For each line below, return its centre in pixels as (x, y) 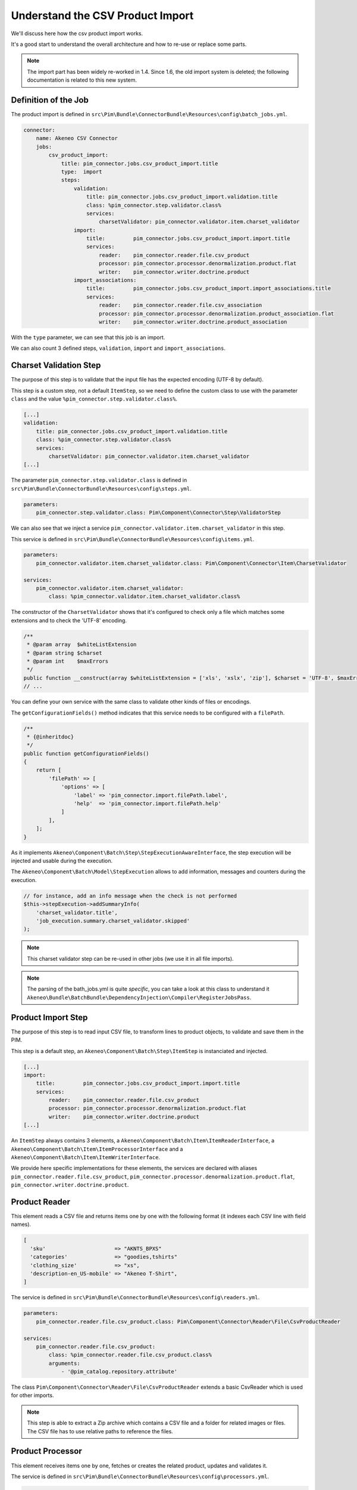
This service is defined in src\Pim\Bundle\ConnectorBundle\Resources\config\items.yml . (133, 539)
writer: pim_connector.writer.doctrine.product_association (193, 322)
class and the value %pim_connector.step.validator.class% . (94, 399)
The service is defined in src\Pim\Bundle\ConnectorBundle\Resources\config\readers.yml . (135, 1297)
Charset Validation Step (56, 366)
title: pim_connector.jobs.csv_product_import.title (140, 163)
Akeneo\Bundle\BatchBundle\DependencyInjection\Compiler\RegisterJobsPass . (139, 997)
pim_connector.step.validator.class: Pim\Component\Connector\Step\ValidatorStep (158, 513)
